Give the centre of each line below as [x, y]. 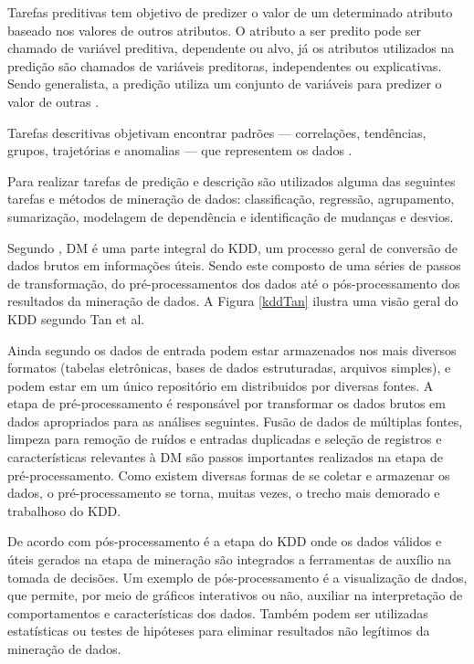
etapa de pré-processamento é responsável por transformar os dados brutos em [227, 403]
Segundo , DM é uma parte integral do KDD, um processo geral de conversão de [232, 247]
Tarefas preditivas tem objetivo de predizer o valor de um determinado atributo [230, 12]
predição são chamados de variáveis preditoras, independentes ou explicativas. [225, 65]
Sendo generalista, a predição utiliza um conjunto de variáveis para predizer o [225, 84]
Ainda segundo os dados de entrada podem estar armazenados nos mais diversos [232, 349]
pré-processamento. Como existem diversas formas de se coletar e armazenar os [229, 474]
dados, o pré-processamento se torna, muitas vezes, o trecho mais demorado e [224, 493]
